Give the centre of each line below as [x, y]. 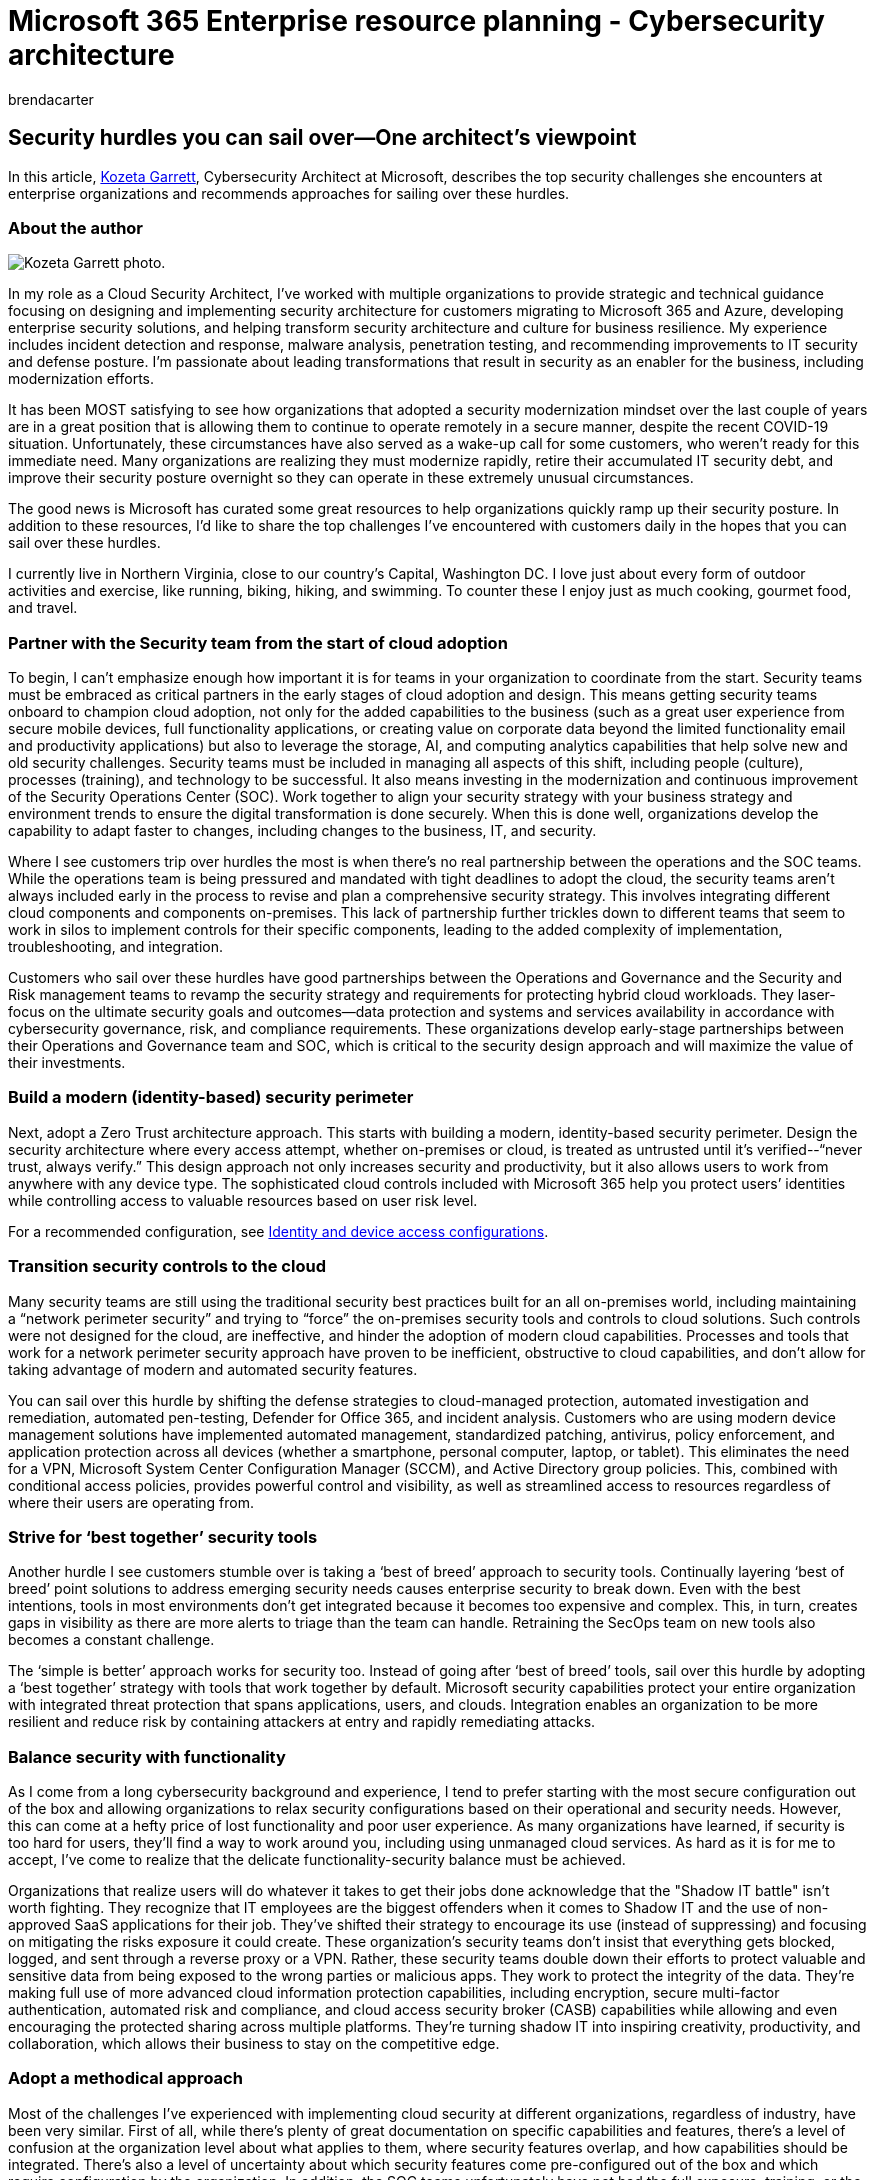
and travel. [43, 608]
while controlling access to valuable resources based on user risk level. [243, 1200]
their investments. [67, 1063]
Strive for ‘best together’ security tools [163, 1536]
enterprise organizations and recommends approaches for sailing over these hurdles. [289, 193]
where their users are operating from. [131, 1502]
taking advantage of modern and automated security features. [213, 1369]
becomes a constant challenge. [111, 1640]
